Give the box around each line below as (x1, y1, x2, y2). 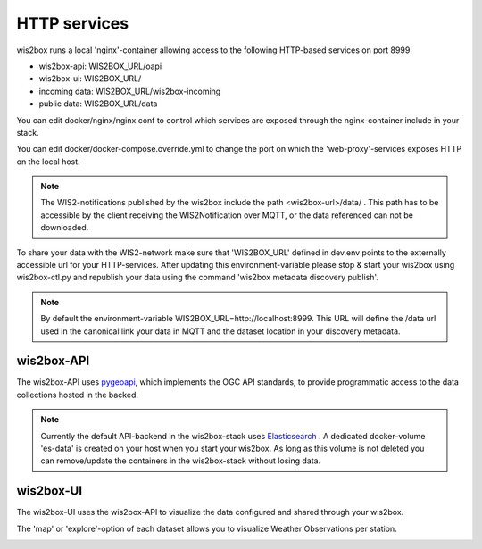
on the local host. (16, 156, 80, 167)
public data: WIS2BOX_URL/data (38, 98, 158, 109)
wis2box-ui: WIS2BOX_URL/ (38, 73, 142, 84)
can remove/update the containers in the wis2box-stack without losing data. (40, 455, 321, 466)
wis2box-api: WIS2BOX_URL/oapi (38, 61, 162, 71)
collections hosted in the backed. (16, 389, 138, 400)
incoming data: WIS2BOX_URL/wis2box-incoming (38, 86, 221, 96)
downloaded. (40, 222, 89, 233)
